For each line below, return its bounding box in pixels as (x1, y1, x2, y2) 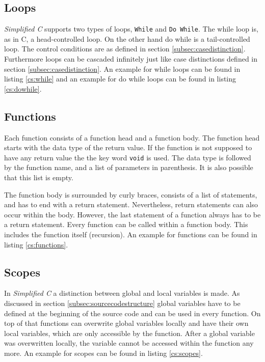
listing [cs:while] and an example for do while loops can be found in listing (4, 73, 236, 84)
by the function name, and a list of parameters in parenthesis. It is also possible (4, 162, 253, 173)
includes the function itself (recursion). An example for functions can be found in (4, 229, 257, 240)
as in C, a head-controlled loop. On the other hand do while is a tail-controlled (4, 33, 250, 44)
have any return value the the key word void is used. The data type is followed (4, 152, 251, 162)
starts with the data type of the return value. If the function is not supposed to (4, 142, 252, 153)
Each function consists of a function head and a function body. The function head (4, 132, 260, 143)
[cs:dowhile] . (4, 83, 42, 94)
